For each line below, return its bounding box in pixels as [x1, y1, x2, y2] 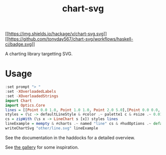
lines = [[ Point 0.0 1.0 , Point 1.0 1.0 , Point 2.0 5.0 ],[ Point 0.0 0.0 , [5, 107, 161, 113]
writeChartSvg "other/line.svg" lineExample [5, 126, 98, 131]
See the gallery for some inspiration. [5, 144, 79, 150]
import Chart [5, 98, 32, 103]
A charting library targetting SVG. [5, 51, 73, 57]
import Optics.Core [5, 103, 45, 108]
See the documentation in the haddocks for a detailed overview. [5, 134, 135, 141]
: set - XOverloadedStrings [5, 93, 58, 99]
